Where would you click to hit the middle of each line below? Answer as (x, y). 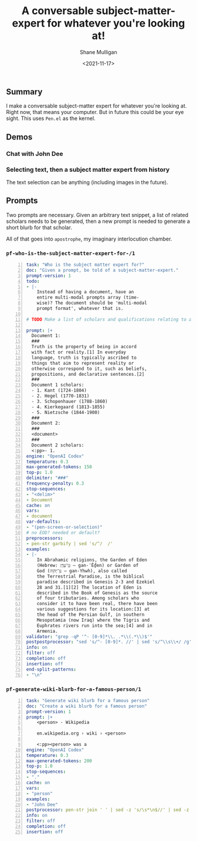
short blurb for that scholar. (39, 227)
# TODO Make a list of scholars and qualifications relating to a (109, 319)
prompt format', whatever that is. (80, 309)
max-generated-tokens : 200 (59, 761)
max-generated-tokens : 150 (59, 467)
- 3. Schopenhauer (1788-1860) (69, 401)
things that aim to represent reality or (83, 363)
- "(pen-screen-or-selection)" (64, 528)
